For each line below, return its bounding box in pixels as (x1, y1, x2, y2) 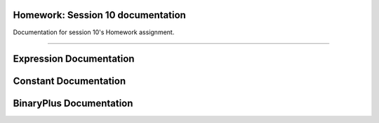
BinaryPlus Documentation (13, 98, 133, 110)
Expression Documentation (13, 53, 135, 65)
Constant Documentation (13, 75, 126, 87)
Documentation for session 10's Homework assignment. (13, 28, 175, 36)
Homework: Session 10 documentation (13, 9, 186, 21)
